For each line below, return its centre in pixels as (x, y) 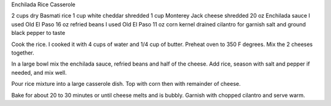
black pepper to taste (38, 33)
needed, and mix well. (39, 72)
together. (23, 53)
